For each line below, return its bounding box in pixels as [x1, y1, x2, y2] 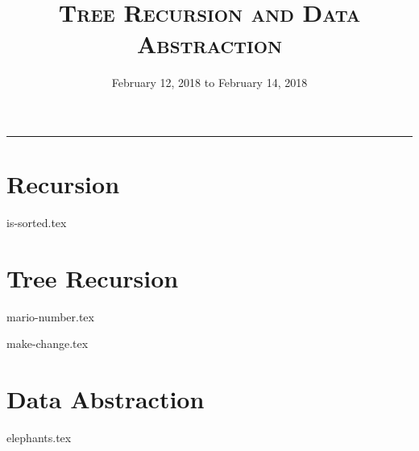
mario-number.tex [6, 308, 94, 325]
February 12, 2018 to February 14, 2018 [111, 74, 308, 91]
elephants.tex [6, 429, 72, 446]
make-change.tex [6, 335, 89, 352]
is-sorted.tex [6, 214, 67, 231]
